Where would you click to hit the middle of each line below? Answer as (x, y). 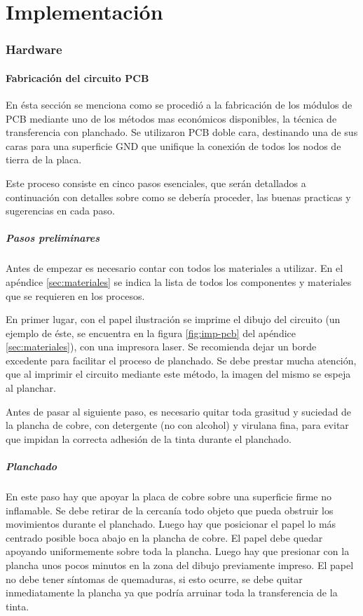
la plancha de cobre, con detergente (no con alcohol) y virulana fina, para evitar (177, 425)
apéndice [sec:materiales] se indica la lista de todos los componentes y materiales (179, 281)
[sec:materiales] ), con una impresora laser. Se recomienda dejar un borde (161, 347)
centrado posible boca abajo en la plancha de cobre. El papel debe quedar (164, 537)
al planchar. (31, 388)
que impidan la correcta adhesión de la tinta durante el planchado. (149, 438)
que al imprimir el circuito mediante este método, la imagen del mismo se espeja (178, 374)
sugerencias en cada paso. (60, 211)
